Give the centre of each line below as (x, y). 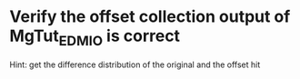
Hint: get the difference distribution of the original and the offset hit (135, 64)
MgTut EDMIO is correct (95, 37)
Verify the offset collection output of (150, 17)
